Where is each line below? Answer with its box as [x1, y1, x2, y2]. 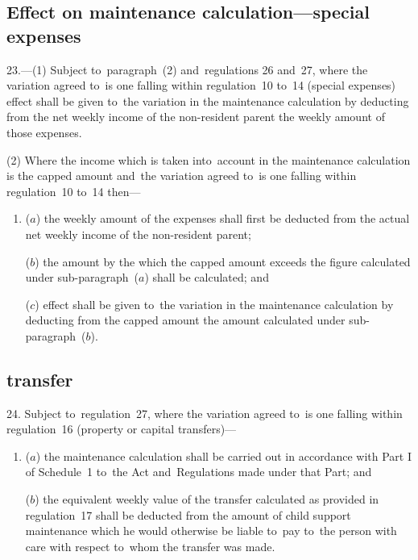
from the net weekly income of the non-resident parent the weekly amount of [6, 108, 385, 125]
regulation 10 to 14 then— [6, 182, 141, 199]
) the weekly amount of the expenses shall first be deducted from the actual [35, 210, 410, 227]
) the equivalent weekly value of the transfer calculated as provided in [35, 491, 379, 508]
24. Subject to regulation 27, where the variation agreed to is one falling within [6, 404, 403, 421]
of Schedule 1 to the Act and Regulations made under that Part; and [25, 463, 372, 480]
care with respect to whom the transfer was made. [25, 537, 275, 554]
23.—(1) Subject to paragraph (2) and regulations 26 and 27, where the [6, 61, 368, 77]
